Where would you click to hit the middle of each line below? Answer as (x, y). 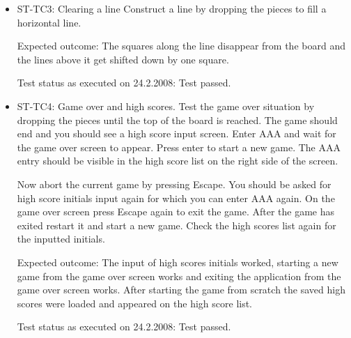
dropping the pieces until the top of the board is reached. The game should (177, 120)
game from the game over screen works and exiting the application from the (179, 276)
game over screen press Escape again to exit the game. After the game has (176, 212)
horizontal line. (49, 22)
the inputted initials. (61, 239)
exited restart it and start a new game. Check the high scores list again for (177, 225)
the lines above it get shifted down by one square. (123, 59)
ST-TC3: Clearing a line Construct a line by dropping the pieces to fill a (172, 8)
